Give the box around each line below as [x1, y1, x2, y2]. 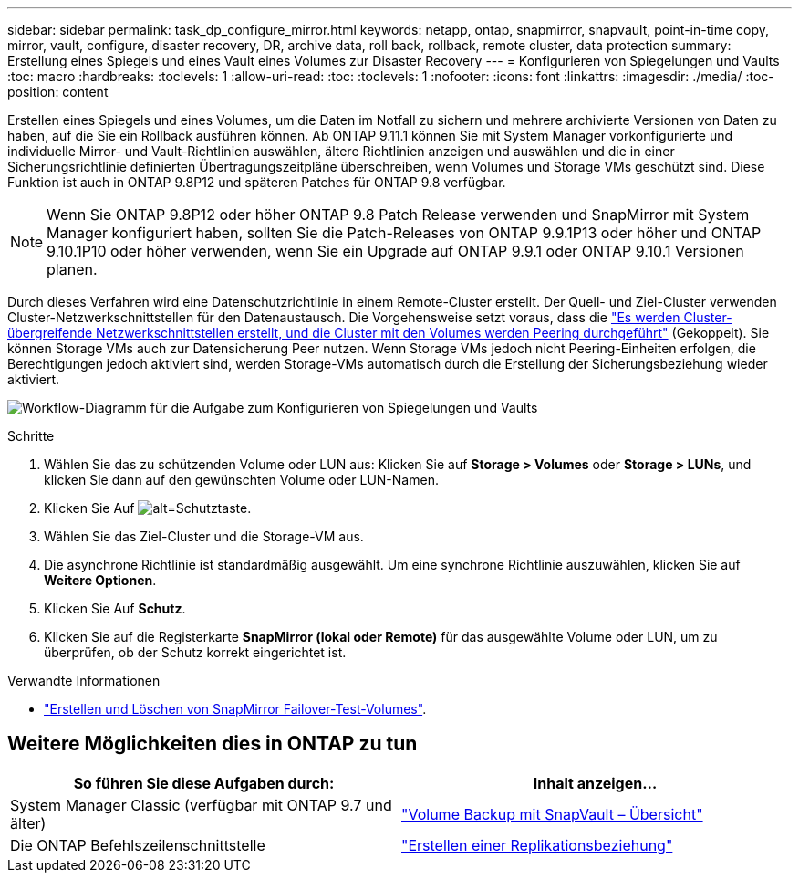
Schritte [7, 428, 55, 444]
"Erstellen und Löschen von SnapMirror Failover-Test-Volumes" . [44, 701, 427, 717]
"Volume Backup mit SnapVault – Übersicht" [401, 804, 703, 823]
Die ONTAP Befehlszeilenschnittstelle [10, 835, 265, 854]
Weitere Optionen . [44, 572, 157, 588]
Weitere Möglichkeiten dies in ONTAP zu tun [7, 732, 418, 756]
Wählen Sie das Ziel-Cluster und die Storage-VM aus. [44, 529, 364, 544]
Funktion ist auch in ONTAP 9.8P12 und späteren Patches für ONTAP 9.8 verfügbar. [7, 174, 506, 190]
